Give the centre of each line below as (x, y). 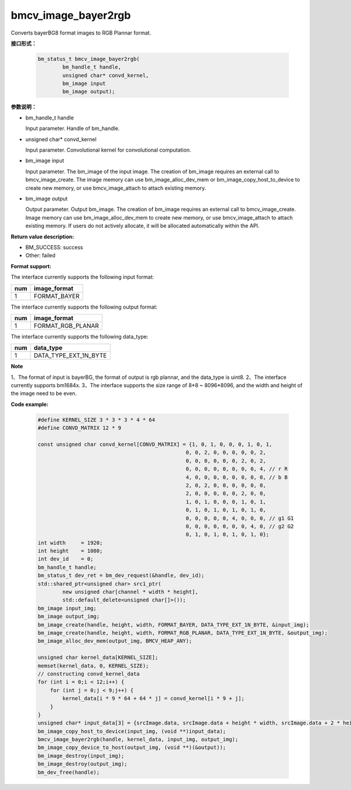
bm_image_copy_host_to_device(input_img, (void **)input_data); (132, 731)
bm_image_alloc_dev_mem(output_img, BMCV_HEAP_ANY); (115, 641)
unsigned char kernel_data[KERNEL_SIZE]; (98, 658)
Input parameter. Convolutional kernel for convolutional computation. (108, 150)
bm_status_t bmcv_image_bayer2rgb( (89, 59)
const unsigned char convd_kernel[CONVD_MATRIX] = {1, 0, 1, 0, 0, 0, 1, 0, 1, (155, 444)
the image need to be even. (44, 394)
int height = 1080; (70, 551)
